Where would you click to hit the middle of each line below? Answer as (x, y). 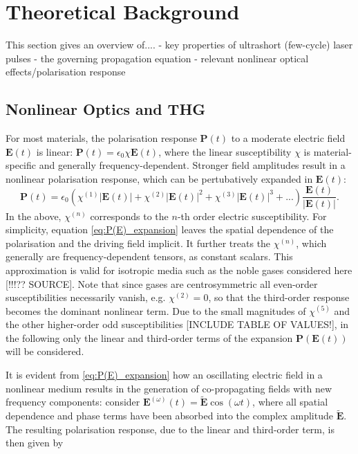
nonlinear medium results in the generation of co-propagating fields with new (169, 388)
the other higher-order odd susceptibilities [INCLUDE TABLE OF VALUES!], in (177, 324)
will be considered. (45, 351)
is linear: (55, 151)
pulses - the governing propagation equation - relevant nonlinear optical (157, 58)
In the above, (34, 216)
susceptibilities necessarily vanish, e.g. (86, 297)
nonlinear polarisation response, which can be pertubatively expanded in (159, 178)
